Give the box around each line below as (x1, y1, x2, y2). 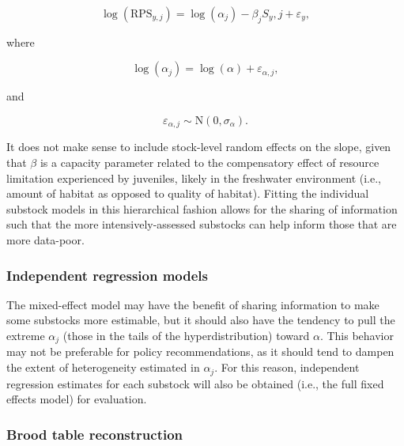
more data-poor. (6, 232, 85, 248)
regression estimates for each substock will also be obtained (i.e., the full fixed (6, 375, 384, 391)
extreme (6, 327, 45, 343)
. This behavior (319, 327, 394, 343)
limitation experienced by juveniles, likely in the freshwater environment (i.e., (6, 169, 381, 186)
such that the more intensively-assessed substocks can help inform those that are (6, 216, 397, 232)
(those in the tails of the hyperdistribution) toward (62, 327, 310, 343)
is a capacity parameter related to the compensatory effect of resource (40, 154, 379, 171)
